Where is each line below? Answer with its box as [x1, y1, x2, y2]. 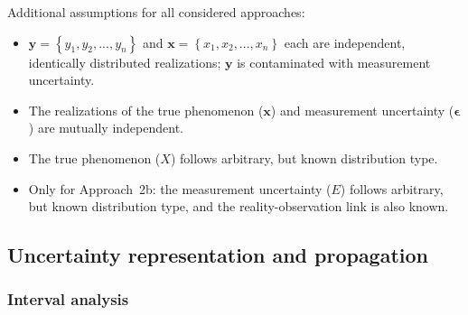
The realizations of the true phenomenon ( [28, 100, 264, 119]
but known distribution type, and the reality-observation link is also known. [28, 197, 449, 216]
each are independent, [284, 32, 406, 51]
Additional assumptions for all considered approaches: [7, 3, 305, 21]
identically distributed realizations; [28, 52, 221, 71]
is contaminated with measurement [237, 52, 431, 71]
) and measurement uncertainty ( [270, 100, 454, 119]
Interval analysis [7, 288, 129, 310]
